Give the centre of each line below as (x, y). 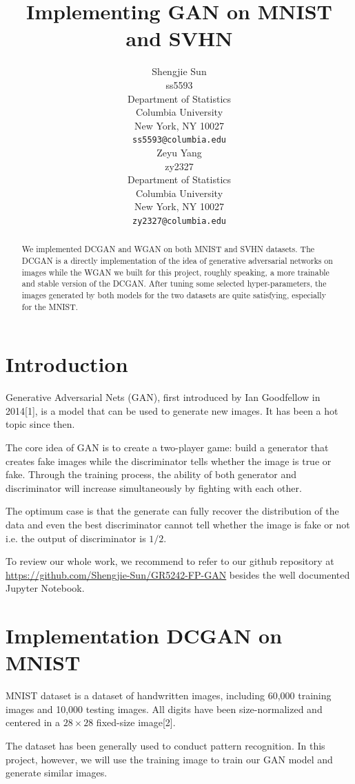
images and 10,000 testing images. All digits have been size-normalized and (164, 709)
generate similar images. (57, 773)
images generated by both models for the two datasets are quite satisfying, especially (174, 295)
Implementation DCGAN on (144, 636)
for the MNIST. (50, 306)
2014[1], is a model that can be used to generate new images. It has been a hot (172, 410)
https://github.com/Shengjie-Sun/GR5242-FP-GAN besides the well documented (178, 574)
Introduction (67, 364)
